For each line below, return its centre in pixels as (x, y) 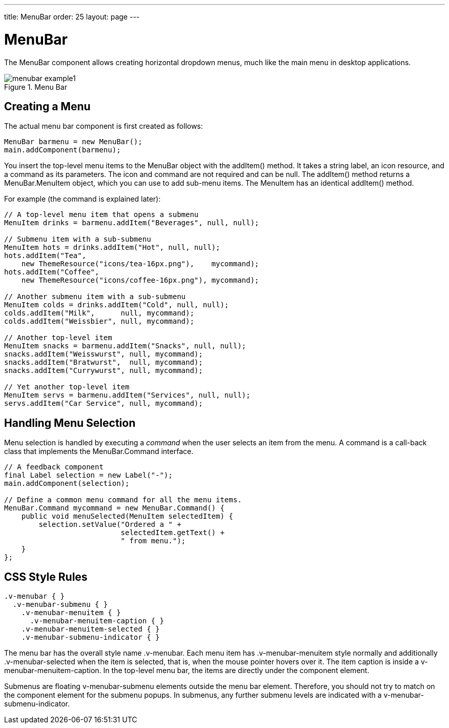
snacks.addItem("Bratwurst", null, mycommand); (104, 362)
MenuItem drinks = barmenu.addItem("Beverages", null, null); (132, 223)
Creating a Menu (47, 106)
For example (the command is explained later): (83, 199)
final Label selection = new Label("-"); (88, 475)
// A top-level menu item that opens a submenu (101, 215)
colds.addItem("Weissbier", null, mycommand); (99, 321)
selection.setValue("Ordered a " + (110, 525)
